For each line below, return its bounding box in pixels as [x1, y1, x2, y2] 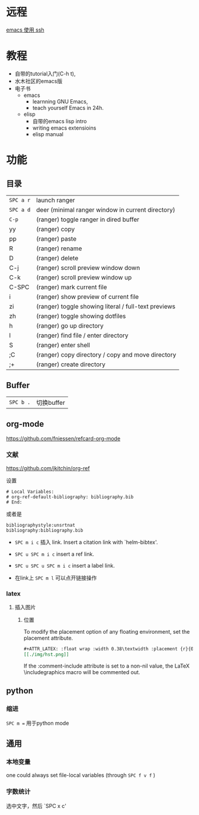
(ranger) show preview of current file [36, 292, 139, 301]
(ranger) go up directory [36, 322, 104, 330]
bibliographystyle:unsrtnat [6, 522, 76, 528]
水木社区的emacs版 [14, 77, 63, 84]
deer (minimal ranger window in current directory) [36, 206, 176, 214]
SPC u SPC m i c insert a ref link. [14, 550, 95, 558]
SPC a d [9, 206, 31, 213]
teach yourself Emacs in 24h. [32, 104, 104, 111]
